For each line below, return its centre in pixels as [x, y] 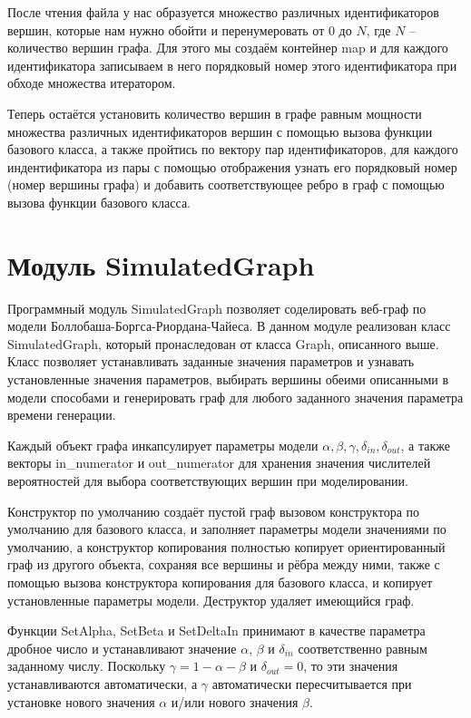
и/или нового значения [235, 701]
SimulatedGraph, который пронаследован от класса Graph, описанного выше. [223, 343]
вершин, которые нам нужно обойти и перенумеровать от [166, 29]
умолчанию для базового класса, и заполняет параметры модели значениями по [227, 529]
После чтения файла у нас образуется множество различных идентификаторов [223, 12]
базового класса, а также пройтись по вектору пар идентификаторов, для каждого [233, 149]
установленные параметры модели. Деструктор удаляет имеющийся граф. [211, 600]
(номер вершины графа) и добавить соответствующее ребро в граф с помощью [226, 184]
